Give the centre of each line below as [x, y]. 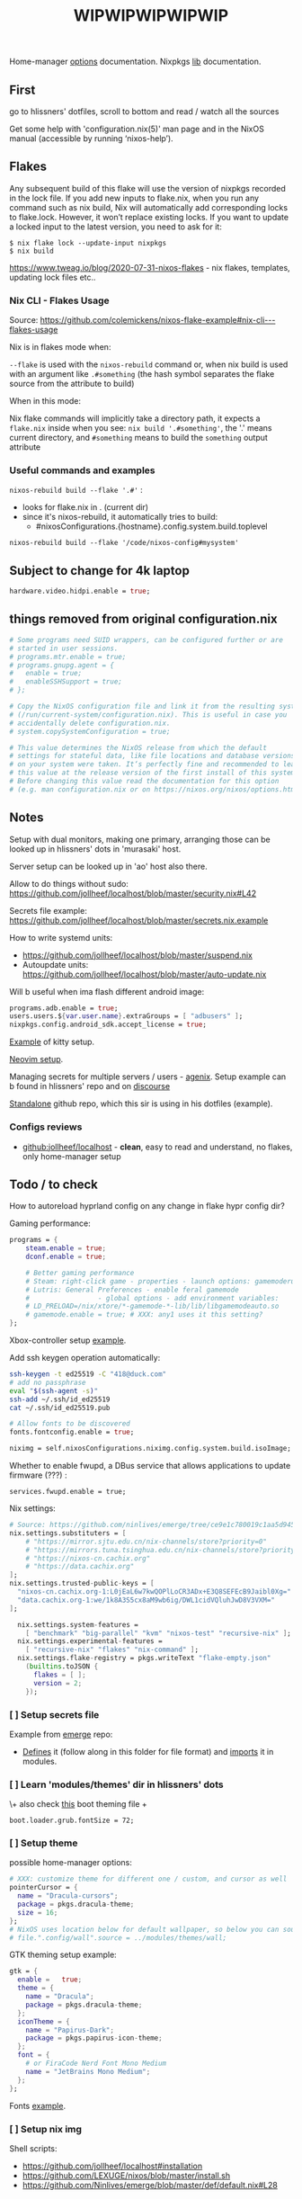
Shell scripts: [33, 2148]
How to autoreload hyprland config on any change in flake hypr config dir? [147, 1206]
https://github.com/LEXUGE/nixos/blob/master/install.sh [126, 2175]
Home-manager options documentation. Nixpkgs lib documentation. [135, 62]
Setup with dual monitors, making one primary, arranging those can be [140, 839]
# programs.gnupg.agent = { [62, 665]
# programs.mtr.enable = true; [68, 657]
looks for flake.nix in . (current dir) [85, 507]
